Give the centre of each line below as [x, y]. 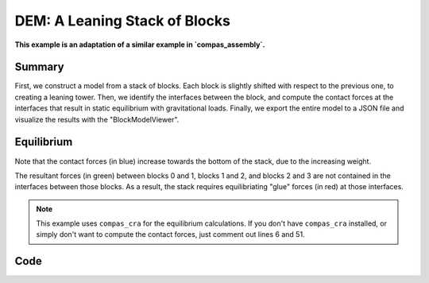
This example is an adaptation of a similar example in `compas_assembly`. [140, 45]
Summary [39, 67]
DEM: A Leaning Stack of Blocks [122, 21]
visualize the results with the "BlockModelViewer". [97, 119]
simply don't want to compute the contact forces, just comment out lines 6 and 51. [170, 235]
